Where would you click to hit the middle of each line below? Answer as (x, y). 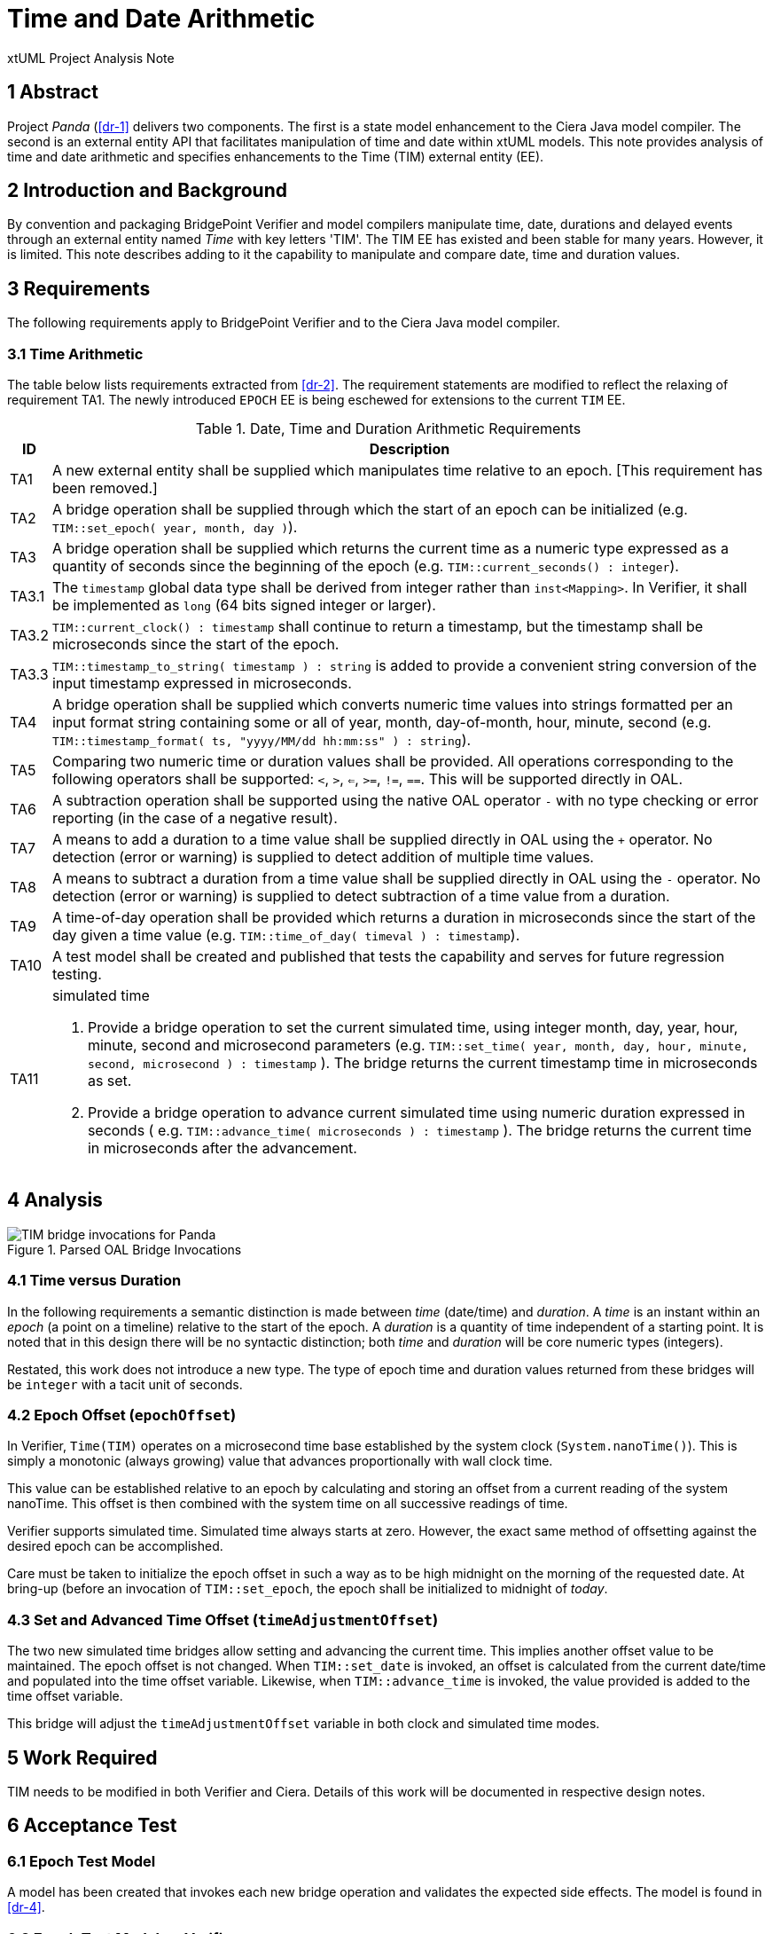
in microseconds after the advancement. (222, 1148)
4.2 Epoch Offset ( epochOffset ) (122, 1415)
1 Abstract (53, 92)
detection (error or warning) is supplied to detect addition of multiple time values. (323, 857)
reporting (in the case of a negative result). (195, 818)
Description (410, 449)
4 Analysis (55, 1200)
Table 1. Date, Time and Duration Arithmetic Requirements (388, 429)
